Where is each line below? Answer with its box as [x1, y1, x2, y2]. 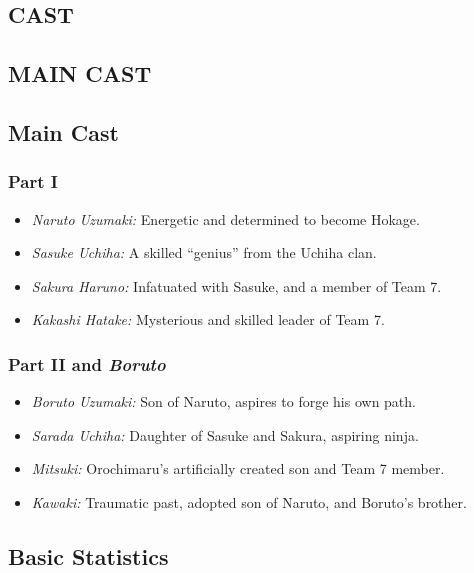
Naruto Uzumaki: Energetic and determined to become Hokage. [31, 208, 420, 229]
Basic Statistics [8, 540, 169, 571]
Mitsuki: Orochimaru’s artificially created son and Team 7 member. [31, 458, 445, 479]
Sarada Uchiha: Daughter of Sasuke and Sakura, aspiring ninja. [31, 424, 419, 445]
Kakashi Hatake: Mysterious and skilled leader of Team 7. [31, 309, 385, 330]
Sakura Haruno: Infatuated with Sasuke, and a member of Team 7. [31, 275, 442, 296]
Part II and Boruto [8, 351, 166, 376]
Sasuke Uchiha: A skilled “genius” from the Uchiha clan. [31, 242, 377, 263]
